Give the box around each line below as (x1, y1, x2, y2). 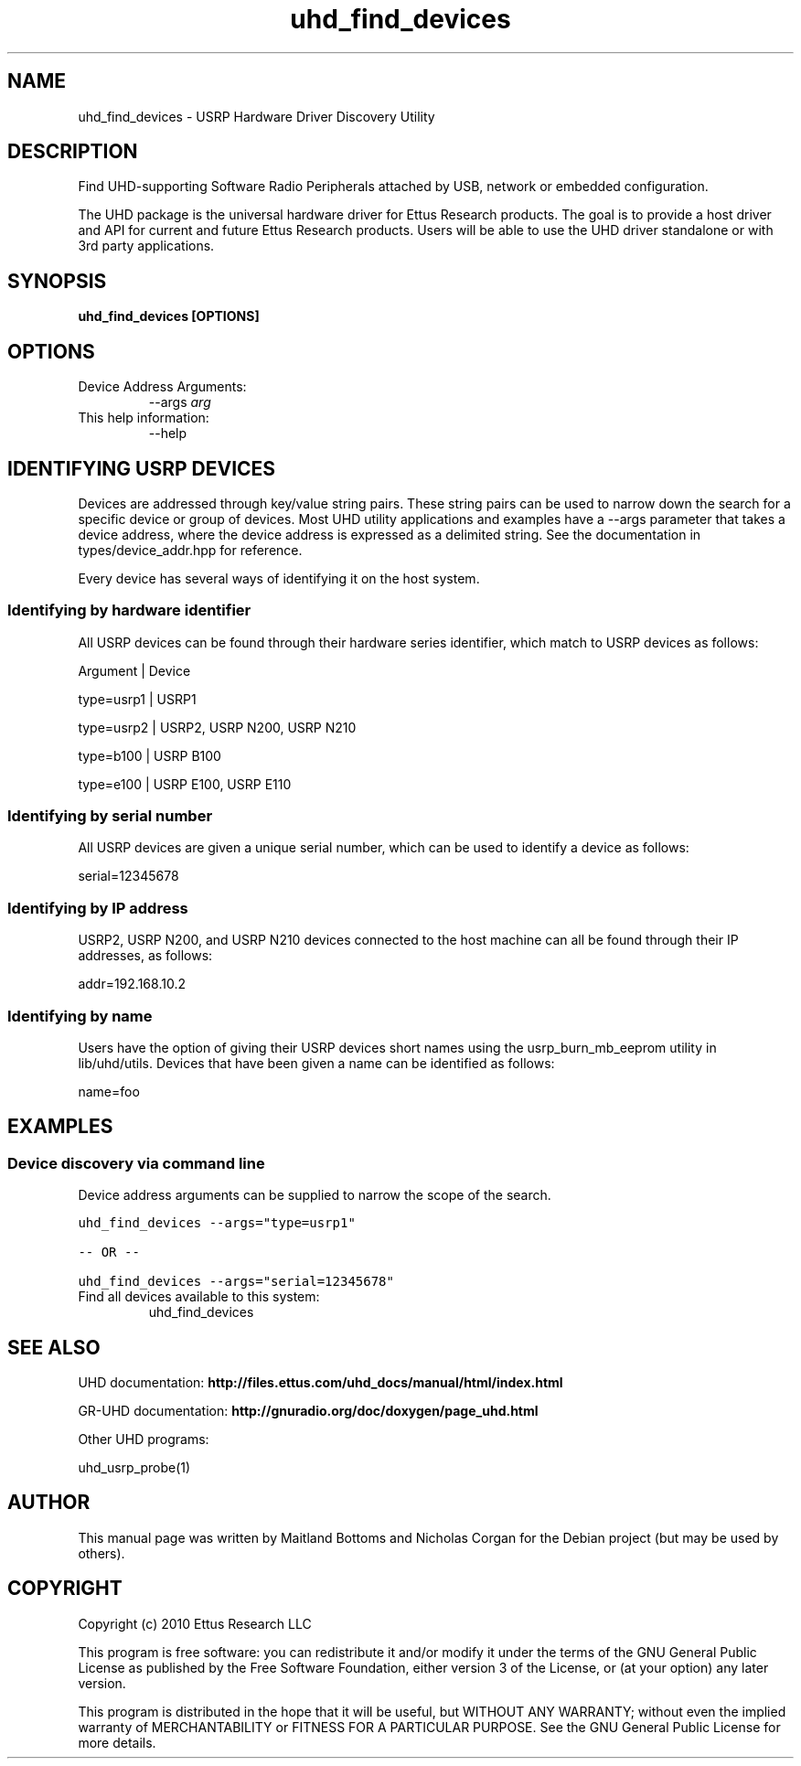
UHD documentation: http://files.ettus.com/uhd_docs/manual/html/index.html (78, 1375, 563, 1391)
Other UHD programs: (78, 1431, 209, 1448)
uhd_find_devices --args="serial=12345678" (78, 1274, 394, 1290)
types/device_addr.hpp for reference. (78, 541, 303, 558)
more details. (78, 1734, 156, 1750)
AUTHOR (7, 1491, 91, 1514)
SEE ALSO (7, 1335, 101, 1359)
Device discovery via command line (7, 1153, 265, 1172)
